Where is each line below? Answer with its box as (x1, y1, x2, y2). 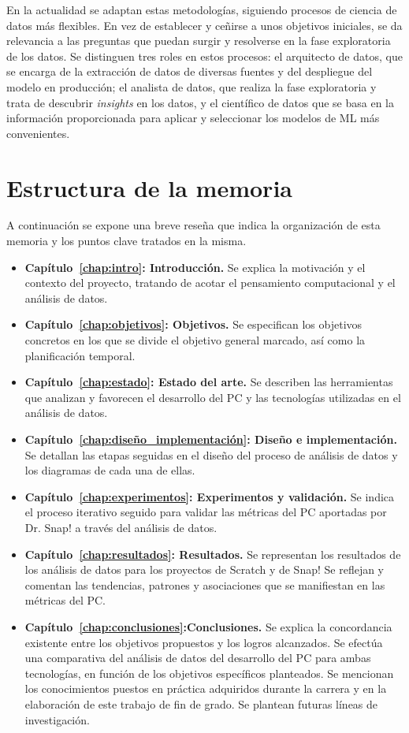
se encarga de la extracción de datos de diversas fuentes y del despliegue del (6, 63, 373, 80)
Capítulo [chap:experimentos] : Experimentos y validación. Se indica (24, 488, 395, 504)
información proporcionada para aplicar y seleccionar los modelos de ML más (6, 110, 380, 126)
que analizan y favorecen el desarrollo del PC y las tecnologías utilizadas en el (24, 389, 401, 405)
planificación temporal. (24, 347, 136, 363)
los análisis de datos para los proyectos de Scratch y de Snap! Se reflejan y (24, 561, 385, 578)
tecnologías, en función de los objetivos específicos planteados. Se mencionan (24, 664, 394, 681)
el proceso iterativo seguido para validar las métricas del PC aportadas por (24, 504, 387, 520)
